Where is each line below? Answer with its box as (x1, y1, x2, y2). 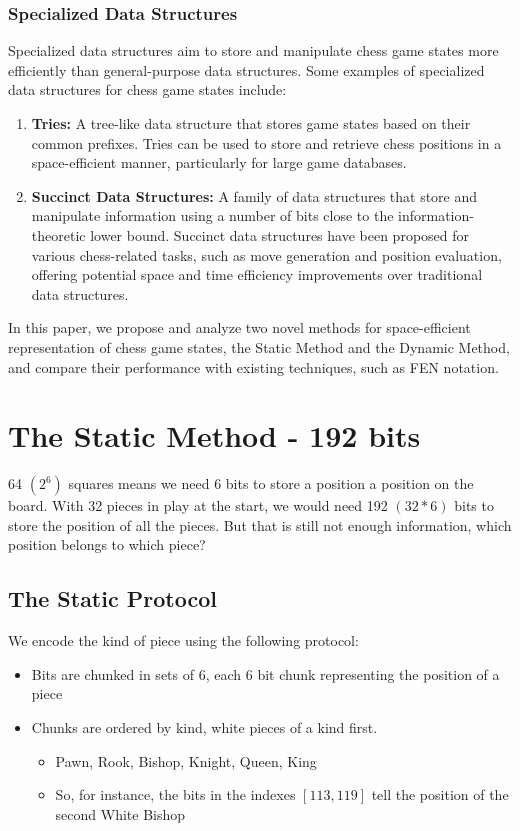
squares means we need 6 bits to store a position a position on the (68, 473, 474, 494)
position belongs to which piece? (8, 534, 206, 555)
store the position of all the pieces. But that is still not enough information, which (8, 514, 512, 535)
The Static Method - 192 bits (8, 415, 421, 456)
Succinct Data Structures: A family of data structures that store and (31, 185, 478, 206)
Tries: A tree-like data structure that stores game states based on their (31, 113, 471, 133)
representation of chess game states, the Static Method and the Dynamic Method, (8, 336, 510, 357)
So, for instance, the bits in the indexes (55, 784, 296, 805)
